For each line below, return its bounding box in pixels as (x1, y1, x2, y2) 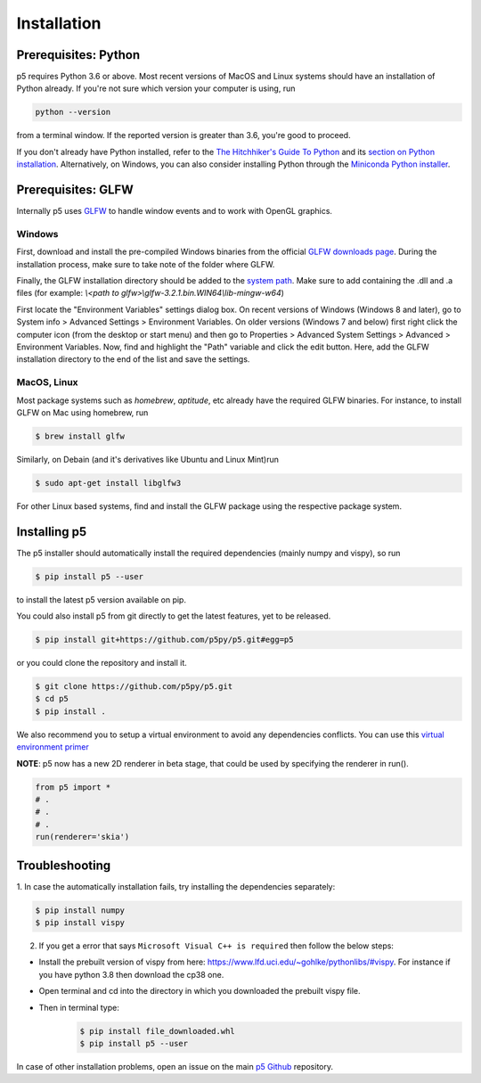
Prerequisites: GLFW (16, 183, 134, 198)
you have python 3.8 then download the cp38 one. (38, 969, 224, 980)
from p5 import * (35, 782, 111, 792)
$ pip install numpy (35, 905, 125, 915)
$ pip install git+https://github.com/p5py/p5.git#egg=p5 (35, 635, 294, 645)
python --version (35, 107, 111, 118)
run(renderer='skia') (35, 832, 130, 842)
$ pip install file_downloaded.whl (79, 1026, 235, 1036)
